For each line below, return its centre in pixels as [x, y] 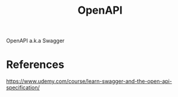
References [35, 65]
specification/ [23, 87]
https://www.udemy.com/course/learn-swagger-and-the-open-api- [89, 82]
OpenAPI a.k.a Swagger [35, 41]
